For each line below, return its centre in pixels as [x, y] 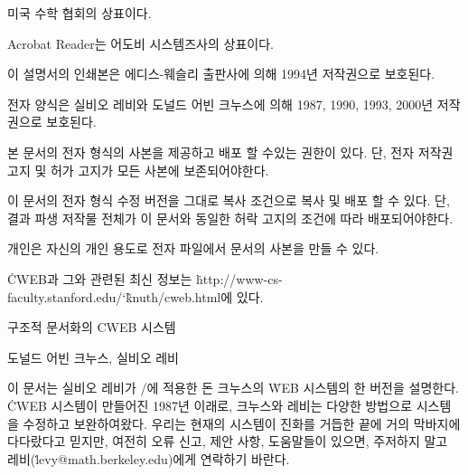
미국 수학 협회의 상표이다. [80, 13]
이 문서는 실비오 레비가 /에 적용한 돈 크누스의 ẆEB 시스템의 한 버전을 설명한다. [233, 388]
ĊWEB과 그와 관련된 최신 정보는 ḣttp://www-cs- [145, 278]
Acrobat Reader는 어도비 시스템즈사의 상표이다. [140, 43]
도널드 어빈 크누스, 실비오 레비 [93, 357]
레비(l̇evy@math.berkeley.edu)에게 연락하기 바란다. [149, 458]
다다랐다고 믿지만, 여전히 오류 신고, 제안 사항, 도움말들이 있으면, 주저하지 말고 [228, 441]
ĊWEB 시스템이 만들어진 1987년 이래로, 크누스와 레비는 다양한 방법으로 [210, 405]
